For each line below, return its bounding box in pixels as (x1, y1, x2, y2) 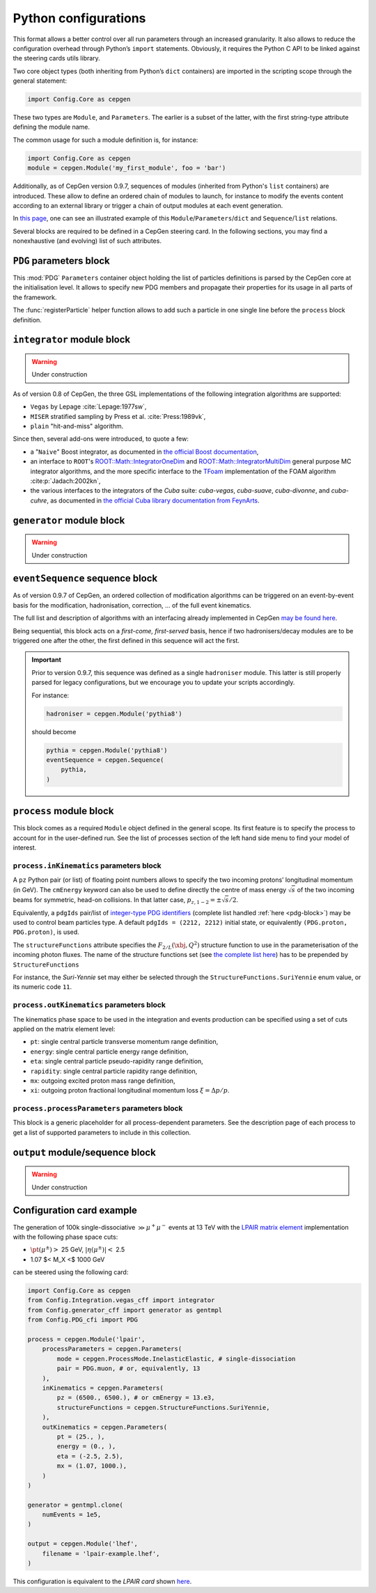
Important (31, 656, 62, 664)
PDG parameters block (13, 255, 111, 267)
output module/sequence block (13, 1146, 156, 1158)
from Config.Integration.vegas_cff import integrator (27, 1297, 215, 1304)
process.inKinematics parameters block (13, 860, 162, 870)
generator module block (13, 514, 125, 526)
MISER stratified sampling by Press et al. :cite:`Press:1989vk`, (30, 412, 206, 420)
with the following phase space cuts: (13, 1233, 118, 1241)
